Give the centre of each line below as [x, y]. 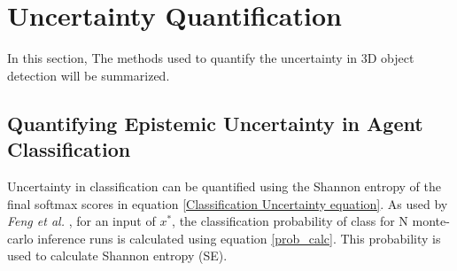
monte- [431, 221]
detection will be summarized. [89, 75]
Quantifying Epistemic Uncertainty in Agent [215, 123]
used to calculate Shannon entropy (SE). [117, 256]
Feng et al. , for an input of [81, 221]
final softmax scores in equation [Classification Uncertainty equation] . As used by [228, 203]
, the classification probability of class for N [290, 221]
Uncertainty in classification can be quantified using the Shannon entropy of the [224, 186]
